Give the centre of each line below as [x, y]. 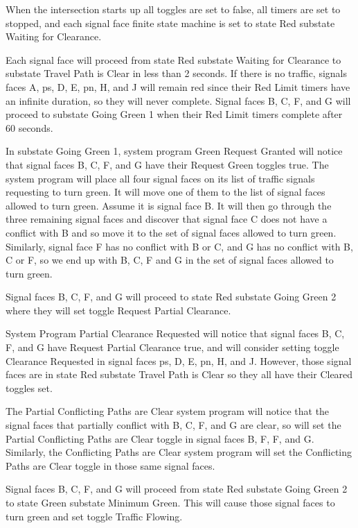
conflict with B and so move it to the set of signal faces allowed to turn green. [171, 232]
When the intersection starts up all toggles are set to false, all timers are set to [173, 9]
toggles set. [29, 388]
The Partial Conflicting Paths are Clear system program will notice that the [168, 411]
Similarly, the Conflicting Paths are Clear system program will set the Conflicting [179, 452]
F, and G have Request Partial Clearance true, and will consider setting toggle [172, 347]
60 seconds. [29, 127]
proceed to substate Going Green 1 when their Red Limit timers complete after [174, 114]
